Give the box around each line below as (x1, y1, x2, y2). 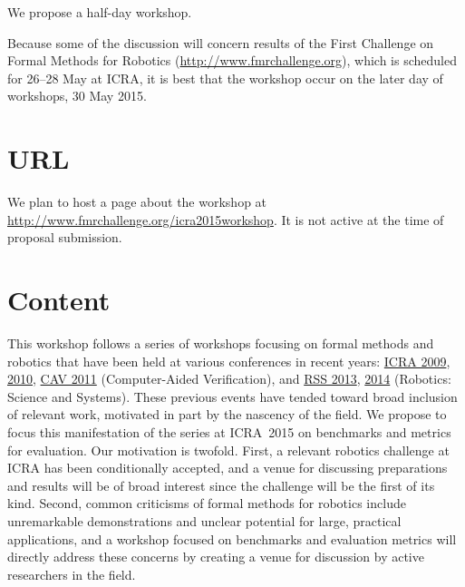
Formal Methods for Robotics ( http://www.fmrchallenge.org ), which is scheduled (7, 51, 457, 70)
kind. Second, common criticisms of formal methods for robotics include (7, 494, 406, 513)
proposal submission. (7, 228, 122, 247)
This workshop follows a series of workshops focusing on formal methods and (7, 334, 434, 352)
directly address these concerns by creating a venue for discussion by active (7, 547, 424, 566)
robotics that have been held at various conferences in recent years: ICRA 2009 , (7, 351, 450, 370)
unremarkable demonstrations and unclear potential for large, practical (7, 511, 402, 530)
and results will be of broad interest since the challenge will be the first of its (7, 475, 435, 494)
